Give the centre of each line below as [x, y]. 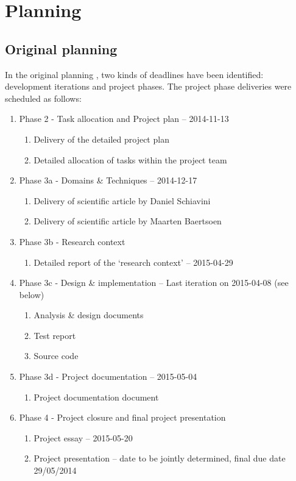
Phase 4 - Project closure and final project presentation [122, 417]
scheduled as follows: [43, 98]
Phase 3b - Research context [72, 241]
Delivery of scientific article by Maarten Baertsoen [128, 221]
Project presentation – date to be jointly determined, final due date [160, 458]
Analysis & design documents [89, 315]
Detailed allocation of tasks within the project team [130, 159]
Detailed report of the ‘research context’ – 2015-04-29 [133, 262]
